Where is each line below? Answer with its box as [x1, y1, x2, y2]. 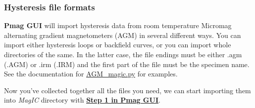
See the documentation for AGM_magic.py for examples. [4, 69, 178, 79]
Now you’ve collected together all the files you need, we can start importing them [4, 85, 251, 95]
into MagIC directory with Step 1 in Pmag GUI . [4, 95, 160, 105]
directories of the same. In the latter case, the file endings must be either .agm [4, 49, 242, 59]
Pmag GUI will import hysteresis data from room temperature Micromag [4, 20, 232, 31]
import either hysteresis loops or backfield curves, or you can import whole [4, 39, 231, 50]
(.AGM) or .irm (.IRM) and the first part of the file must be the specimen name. [4, 59, 250, 69]
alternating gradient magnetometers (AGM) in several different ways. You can [4, 30, 241, 40]
